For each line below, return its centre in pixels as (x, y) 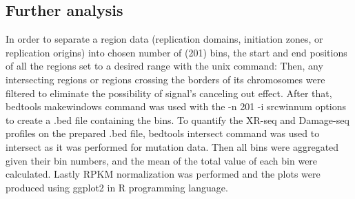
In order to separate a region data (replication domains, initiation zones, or (164, 39)
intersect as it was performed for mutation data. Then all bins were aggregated (172, 146)
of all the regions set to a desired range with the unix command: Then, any (164, 66)
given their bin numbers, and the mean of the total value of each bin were (162, 160)
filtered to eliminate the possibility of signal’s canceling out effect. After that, (169, 93)
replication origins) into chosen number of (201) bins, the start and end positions (176, 52)
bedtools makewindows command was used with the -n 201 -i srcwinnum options (176, 106)
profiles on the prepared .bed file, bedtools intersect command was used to (163, 133)
